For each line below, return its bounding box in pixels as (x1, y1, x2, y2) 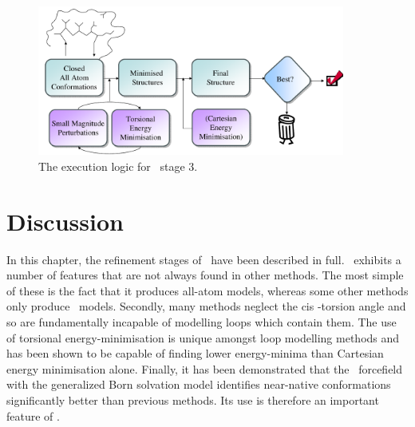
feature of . (6, 407, 60, 424)
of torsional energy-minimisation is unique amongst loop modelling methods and (6, 329, 400, 346)
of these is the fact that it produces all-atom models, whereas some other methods (6, 282, 409, 299)
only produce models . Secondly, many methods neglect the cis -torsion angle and (6, 298, 406, 314)
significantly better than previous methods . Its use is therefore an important (6, 391, 379, 408)
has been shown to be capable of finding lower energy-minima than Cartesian (6, 345, 384, 362)
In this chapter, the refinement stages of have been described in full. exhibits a (6, 251, 401, 267)
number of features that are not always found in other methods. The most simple (6, 267, 404, 283)
